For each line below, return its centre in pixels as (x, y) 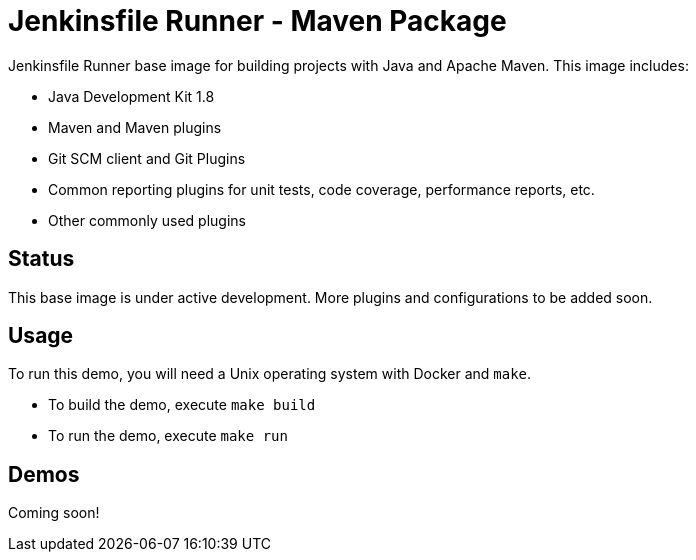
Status (41, 259)
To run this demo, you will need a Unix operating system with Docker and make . (270, 374)
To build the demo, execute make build (182, 405)
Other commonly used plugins (147, 220)
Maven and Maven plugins (135, 127)
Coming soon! (54, 513)
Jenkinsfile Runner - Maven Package (257, 21)
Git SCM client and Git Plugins (147, 158)
